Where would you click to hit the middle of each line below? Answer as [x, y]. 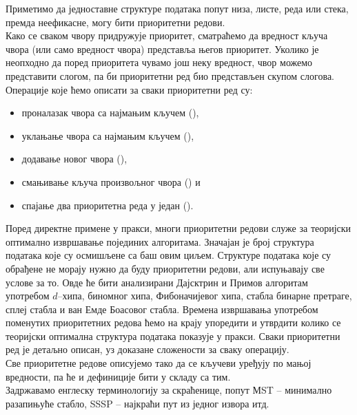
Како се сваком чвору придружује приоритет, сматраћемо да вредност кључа [167, 35]
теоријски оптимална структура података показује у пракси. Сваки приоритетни [173, 336]
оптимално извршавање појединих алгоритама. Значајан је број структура [160, 241]
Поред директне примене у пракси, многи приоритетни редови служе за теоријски [178, 228]
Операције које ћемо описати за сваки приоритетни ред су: [129, 89]
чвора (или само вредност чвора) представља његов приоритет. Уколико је [162, 49]
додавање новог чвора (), [74, 159]
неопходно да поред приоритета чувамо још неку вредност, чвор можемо [159, 62]
